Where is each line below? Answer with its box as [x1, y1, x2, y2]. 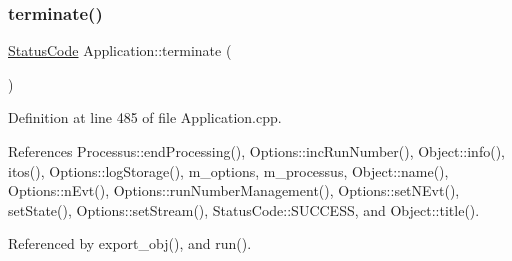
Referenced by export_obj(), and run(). [8, 233, 252, 254]
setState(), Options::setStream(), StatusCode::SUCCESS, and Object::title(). [8, 199, 480, 220]
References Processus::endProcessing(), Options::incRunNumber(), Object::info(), [8, 141, 505, 161]
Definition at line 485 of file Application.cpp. [8, 107, 282, 128]
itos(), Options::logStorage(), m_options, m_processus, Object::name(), [8, 160, 449, 181]
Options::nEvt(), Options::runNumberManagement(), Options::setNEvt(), [8, 180, 460, 201]
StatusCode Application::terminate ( [8, 40, 232, 61]
